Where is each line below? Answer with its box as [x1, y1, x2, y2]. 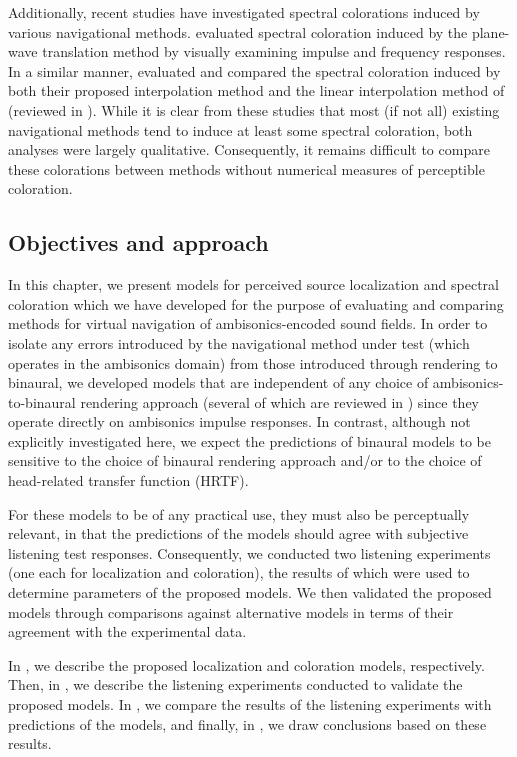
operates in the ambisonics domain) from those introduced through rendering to [8, 352, 498, 373]
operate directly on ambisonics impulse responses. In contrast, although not [8, 411, 471, 432]
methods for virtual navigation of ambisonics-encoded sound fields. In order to [8, 313, 488, 334]
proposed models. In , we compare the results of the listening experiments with [8, 694, 492, 715]
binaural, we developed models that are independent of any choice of [8, 372, 429, 393]
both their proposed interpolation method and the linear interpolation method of [8, 80, 505, 101]
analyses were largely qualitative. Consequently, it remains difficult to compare [8, 139, 490, 160]
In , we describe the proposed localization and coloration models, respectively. [8, 654, 485, 675]
